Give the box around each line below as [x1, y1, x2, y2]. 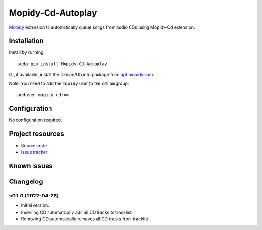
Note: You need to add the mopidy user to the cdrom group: [9, 81, 129, 86]
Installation [9, 37, 44, 45]
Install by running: [9, 49, 45, 55]
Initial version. [21, 202, 49, 208]
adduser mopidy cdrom [17, 92, 69, 98]
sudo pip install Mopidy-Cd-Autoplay [17, 61, 108, 66]
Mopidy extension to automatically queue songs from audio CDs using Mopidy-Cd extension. [9, 24, 195, 30]
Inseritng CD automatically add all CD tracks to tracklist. [21, 209, 133, 215]
